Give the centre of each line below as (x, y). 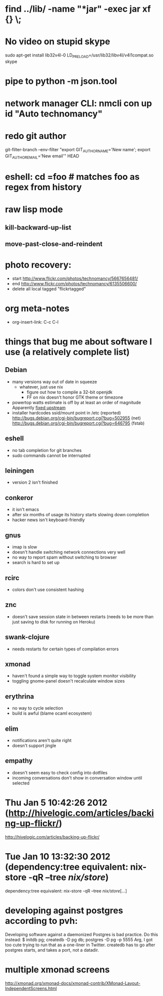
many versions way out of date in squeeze (54, 382)
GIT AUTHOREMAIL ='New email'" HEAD (42, 156)
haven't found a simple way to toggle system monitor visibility (74, 676)
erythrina (19, 696)
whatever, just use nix (41, 387)
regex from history (43, 187)
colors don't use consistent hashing (48, 589)
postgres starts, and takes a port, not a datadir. (52, 950)
